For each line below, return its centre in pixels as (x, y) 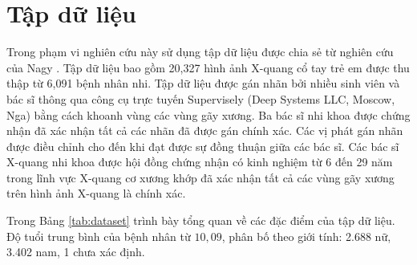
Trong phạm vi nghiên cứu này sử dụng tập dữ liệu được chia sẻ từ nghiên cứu (200, 52)
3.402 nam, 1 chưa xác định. (76, 252)
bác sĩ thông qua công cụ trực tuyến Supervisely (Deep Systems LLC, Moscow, (201, 98)
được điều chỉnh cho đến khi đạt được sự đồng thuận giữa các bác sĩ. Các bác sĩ (203, 146)
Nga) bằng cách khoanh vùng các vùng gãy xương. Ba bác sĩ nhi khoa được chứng (208, 114)
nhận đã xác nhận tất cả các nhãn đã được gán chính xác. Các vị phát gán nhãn (205, 130)
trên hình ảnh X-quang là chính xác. (96, 193)
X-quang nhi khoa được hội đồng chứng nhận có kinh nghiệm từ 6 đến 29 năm (200, 162)
